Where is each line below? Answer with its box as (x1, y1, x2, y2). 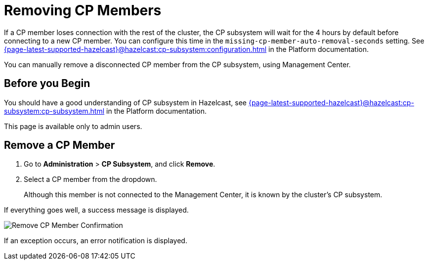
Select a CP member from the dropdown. (24, 175, 157, 184)
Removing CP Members (4, 2, 162, 19)
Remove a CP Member (4, 139, 115, 152)
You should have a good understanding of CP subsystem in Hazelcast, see (4, 98, 247, 107)
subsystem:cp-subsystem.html (4, 106, 105, 115)
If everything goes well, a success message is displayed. (4, 206, 189, 215)
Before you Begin (4, 77, 90, 90)
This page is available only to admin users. (4, 122, 142, 131)
